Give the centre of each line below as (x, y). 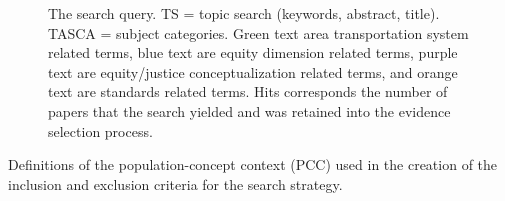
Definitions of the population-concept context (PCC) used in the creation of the (253, 164)
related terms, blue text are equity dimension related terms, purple (253, 52)
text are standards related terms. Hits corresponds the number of (248, 91)
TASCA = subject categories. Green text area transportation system (258, 32)
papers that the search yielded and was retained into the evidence (249, 110)
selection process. (100, 130)
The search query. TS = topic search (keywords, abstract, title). (244, 13)
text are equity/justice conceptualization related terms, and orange (253, 71)
